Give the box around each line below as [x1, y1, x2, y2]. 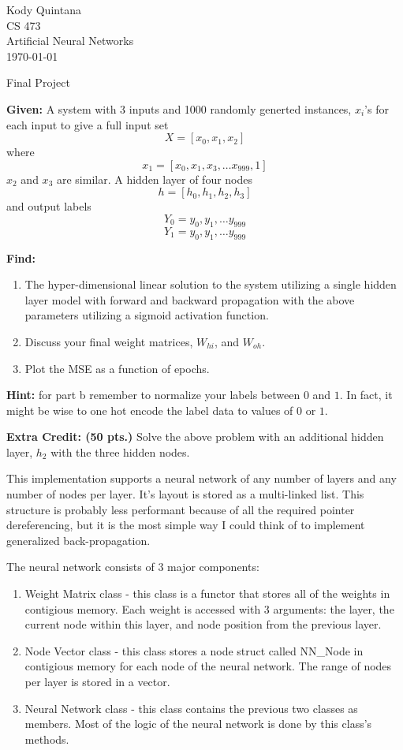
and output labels [6, 198, 91, 215]
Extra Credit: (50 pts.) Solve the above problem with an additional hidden [6, 428, 384, 445]
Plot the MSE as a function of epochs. [24, 360, 210, 376]
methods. [24, 730, 69, 747]
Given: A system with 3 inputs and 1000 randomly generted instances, [6, 100, 352, 117]
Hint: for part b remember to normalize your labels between [6, 386, 300, 403]
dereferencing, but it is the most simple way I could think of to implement [6, 517, 365, 533]
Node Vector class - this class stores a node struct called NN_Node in [24, 642, 364, 659]
